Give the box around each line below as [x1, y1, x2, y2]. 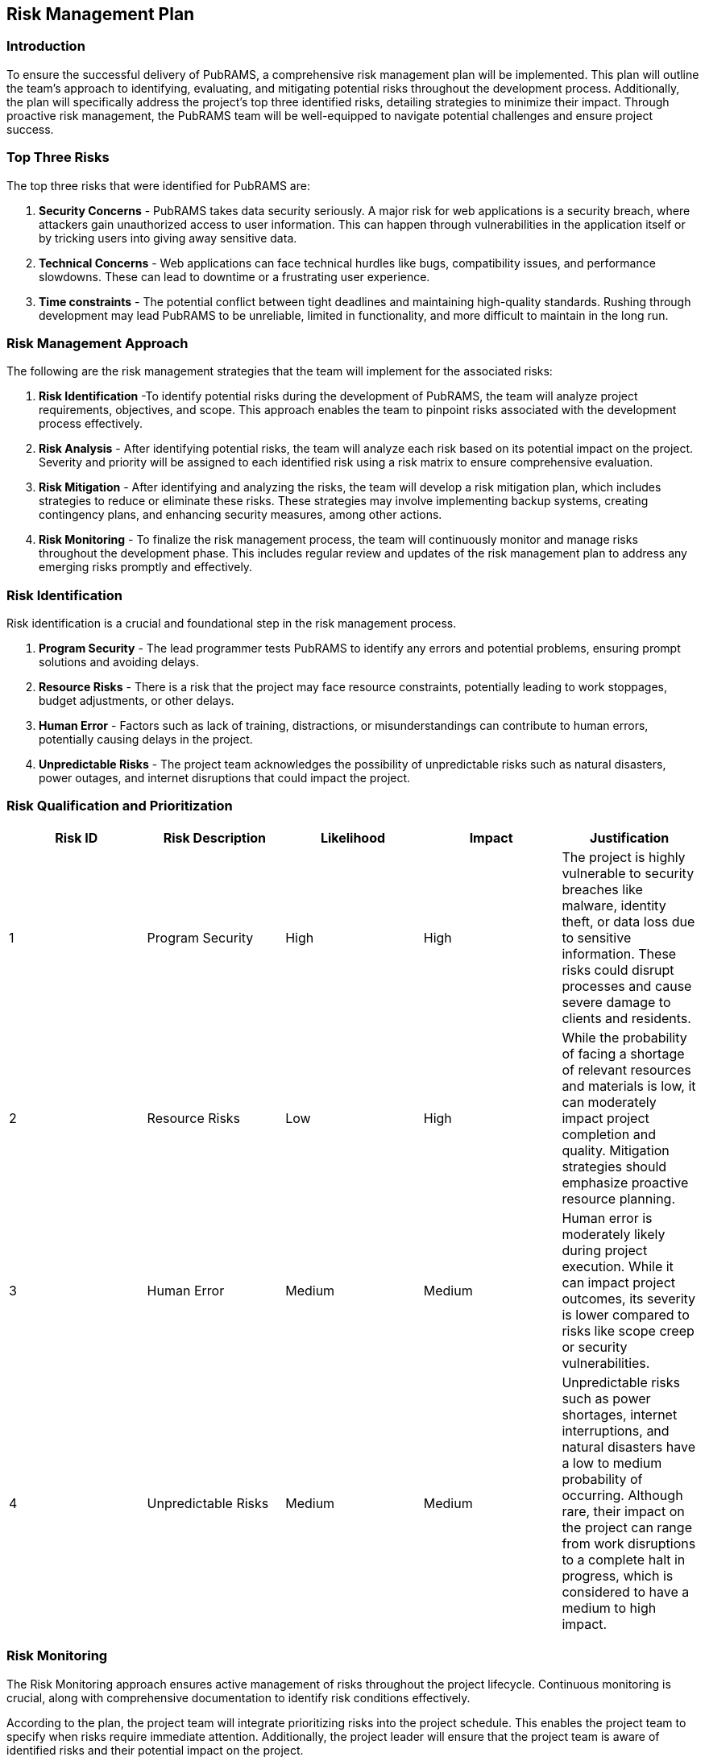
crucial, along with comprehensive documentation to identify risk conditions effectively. [6, 1690, 471, 1705]
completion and [562, 1125, 657, 1142]
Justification [590, 829, 670, 846]
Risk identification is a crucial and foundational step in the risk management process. [6, 616, 457, 631]
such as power [562, 1390, 651, 1407]
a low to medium [562, 1454, 662, 1471]
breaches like [562, 881, 643, 897]
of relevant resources [562, 1061, 691, 1078]
